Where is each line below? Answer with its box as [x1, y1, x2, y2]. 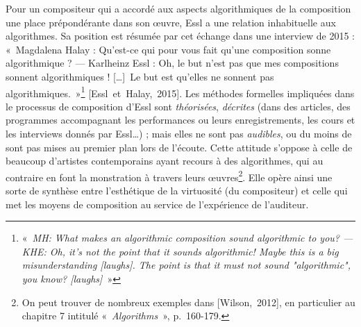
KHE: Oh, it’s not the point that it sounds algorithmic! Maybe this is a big [22, 244, 339, 258]
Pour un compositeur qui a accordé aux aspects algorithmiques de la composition [6, 1, 351, 15]
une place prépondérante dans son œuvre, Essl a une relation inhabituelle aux [6, 15, 336, 29]
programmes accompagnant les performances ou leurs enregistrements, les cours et [6, 112, 355, 127]
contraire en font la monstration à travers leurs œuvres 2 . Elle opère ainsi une [6, 167, 333, 184]
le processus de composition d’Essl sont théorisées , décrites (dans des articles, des [6, 99, 351, 113]
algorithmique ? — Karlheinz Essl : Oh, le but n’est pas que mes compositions [6, 56, 339, 70]
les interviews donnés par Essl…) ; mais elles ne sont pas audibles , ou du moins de [6, 126, 352, 140]
